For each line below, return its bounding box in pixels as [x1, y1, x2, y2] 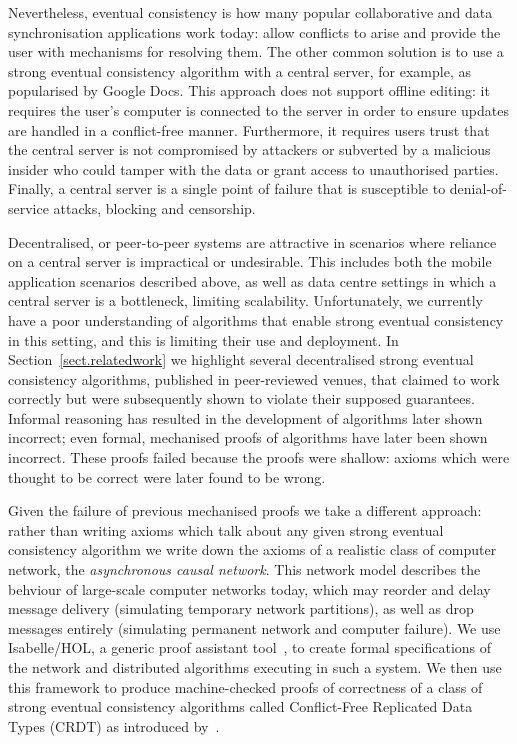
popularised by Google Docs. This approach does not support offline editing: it [8, 80, 490, 101]
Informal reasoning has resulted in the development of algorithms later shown [8, 407, 483, 428]
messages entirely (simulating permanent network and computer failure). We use [8, 617, 501, 638]
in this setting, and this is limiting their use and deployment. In [8, 329, 399, 350]
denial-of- [449, 178, 507, 199]
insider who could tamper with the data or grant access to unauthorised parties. [8, 158, 499, 179]
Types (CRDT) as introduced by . [8, 715, 220, 736]
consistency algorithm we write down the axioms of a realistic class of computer [8, 539, 497, 560]
